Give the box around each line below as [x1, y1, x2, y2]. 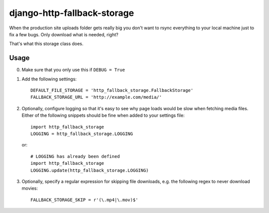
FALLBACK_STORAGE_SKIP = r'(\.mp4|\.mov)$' [30, 197, 138, 203]
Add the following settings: [21, 76, 77, 82]
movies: [21, 185, 38, 191]
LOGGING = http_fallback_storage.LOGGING [30, 131, 133, 137]
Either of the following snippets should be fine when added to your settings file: [21, 112, 185, 119]
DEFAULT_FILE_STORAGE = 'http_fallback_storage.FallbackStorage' [30, 87, 194, 93]
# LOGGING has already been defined [30, 153, 120, 159]
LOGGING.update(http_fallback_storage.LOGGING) [30, 167, 149, 173]
